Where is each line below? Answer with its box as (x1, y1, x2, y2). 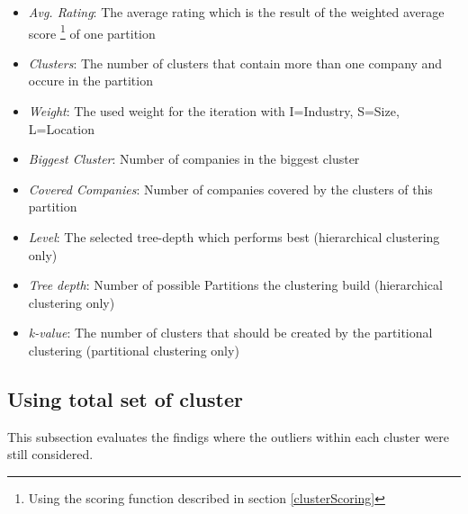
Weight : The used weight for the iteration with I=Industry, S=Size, (28, 102, 400, 121)
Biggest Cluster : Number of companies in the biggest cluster (28, 149, 360, 168)
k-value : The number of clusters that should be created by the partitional (28, 323, 433, 342)
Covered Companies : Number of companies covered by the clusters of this (28, 179, 433, 198)
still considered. (7, 445, 94, 464)
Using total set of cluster (7, 384, 243, 412)
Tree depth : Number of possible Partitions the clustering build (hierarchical (28, 275, 443, 294)
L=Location (28, 119, 94, 138)
